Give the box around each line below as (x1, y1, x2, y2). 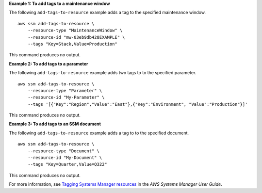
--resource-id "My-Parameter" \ (27, 95, 105, 100)
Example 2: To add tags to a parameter (9, 61, 88, 66)
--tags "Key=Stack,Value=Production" (27, 41, 117, 47)
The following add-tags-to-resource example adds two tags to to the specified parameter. (9, 70, 196, 76)
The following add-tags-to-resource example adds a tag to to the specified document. (9, 130, 189, 136)
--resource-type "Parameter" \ (27, 88, 102, 93)
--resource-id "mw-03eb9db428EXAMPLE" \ (27, 34, 126, 40)
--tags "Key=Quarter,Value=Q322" (27, 161, 108, 167)
